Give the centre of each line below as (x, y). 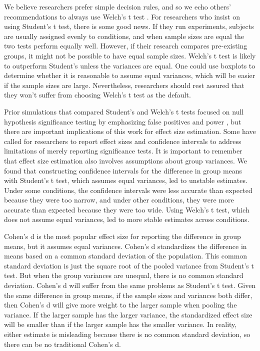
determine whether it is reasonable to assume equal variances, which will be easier (130, 75)
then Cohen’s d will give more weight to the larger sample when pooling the (120, 305)
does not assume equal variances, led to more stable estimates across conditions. (127, 219)
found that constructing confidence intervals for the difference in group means (123, 170)
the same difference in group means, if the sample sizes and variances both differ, (128, 295)
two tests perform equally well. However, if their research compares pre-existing (126, 46)
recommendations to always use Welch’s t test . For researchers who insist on (122, 16)
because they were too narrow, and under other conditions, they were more (119, 200)
